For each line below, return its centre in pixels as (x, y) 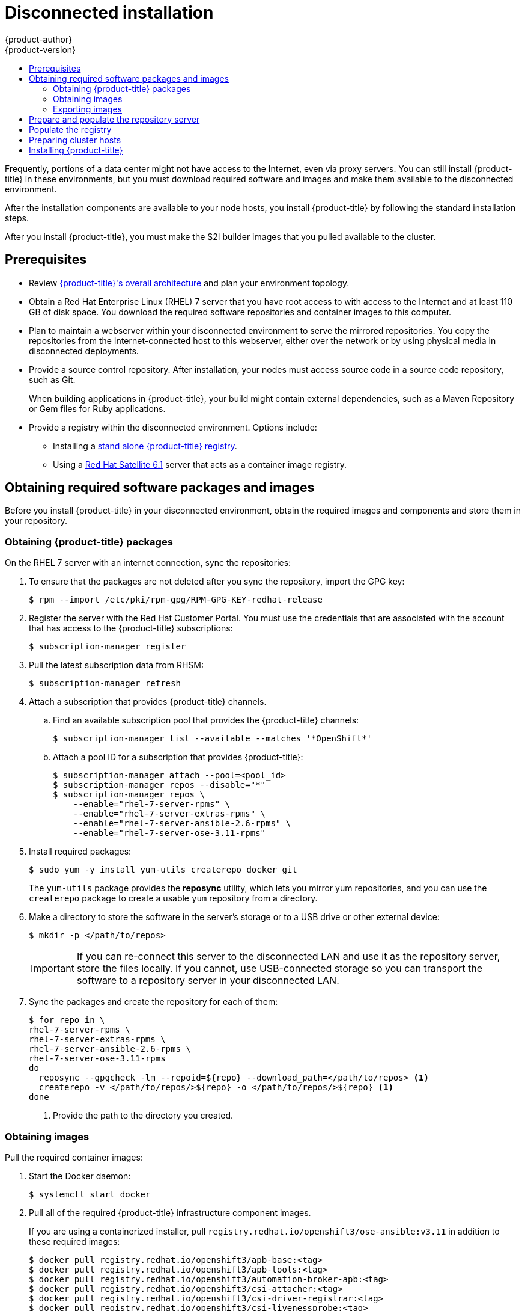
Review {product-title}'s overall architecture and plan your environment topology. (189, 283)
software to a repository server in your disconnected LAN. (208, 981)
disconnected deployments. (84, 351)
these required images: (74, 1241)
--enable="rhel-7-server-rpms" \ (152, 804)
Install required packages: (80, 852)
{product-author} (39, 39)
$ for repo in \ (67, 1020)
